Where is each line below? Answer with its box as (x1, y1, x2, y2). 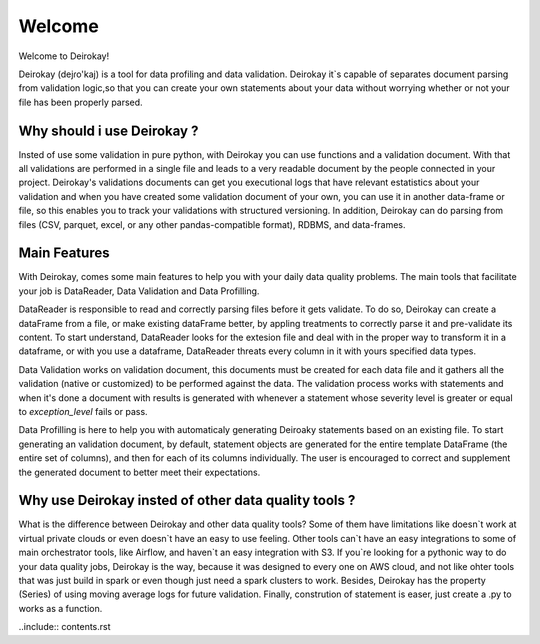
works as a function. (18, 602, 103, 614)
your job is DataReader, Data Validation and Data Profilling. (18, 285, 260, 297)
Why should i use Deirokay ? (18, 122, 199, 139)
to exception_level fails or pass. (18, 406, 149, 417)
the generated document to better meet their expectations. (18, 466, 261, 478)
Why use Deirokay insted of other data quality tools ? (18, 492, 356, 509)
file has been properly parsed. (18, 96, 144, 108)
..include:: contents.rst (18, 621, 111, 633)
